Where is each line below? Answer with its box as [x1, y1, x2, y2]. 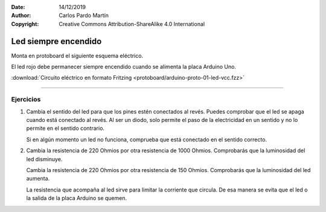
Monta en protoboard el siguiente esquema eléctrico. [11, 52, 144, 59]
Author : [11, 12, 31, 19]
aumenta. [26, 175, 50, 182]
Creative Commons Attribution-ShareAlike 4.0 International [59, 20, 205, 27]
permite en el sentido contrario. [26, 124, 105, 132]
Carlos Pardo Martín [59, 12, 109, 19]
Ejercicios [11, 95, 41, 104]
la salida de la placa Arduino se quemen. [26, 194, 127, 202]
